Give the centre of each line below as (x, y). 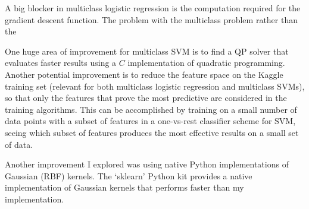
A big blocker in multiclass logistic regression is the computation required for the (153, 8)
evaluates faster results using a (61, 63)
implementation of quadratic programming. (206, 63)
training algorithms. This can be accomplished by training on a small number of (151, 109)
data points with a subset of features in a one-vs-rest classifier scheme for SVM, (150, 121)
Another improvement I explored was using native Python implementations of (147, 164)
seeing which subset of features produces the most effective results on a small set (152, 132)
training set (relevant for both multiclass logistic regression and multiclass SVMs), (155, 86)
